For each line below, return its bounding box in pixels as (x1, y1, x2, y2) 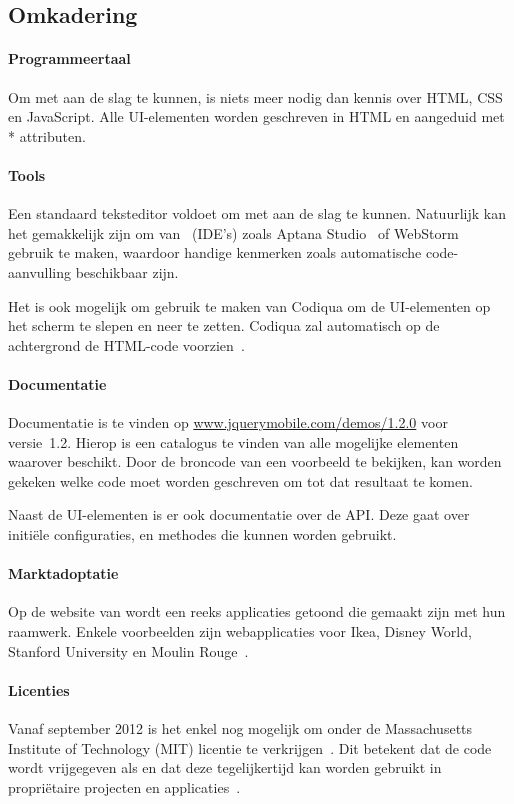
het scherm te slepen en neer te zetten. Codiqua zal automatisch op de (8, 315, 440, 336)
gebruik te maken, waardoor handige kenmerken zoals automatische (8, 242, 422, 263)
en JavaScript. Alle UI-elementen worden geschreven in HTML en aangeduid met (8, 106, 505, 127)
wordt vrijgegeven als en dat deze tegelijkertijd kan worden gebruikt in (8, 757, 442, 778)
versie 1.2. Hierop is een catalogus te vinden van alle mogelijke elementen (8, 431, 459, 452)
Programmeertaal (8, 48, 131, 69)
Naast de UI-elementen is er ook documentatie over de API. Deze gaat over (8, 504, 470, 525)
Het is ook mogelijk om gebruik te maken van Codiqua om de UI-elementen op (8, 295, 491, 316)
